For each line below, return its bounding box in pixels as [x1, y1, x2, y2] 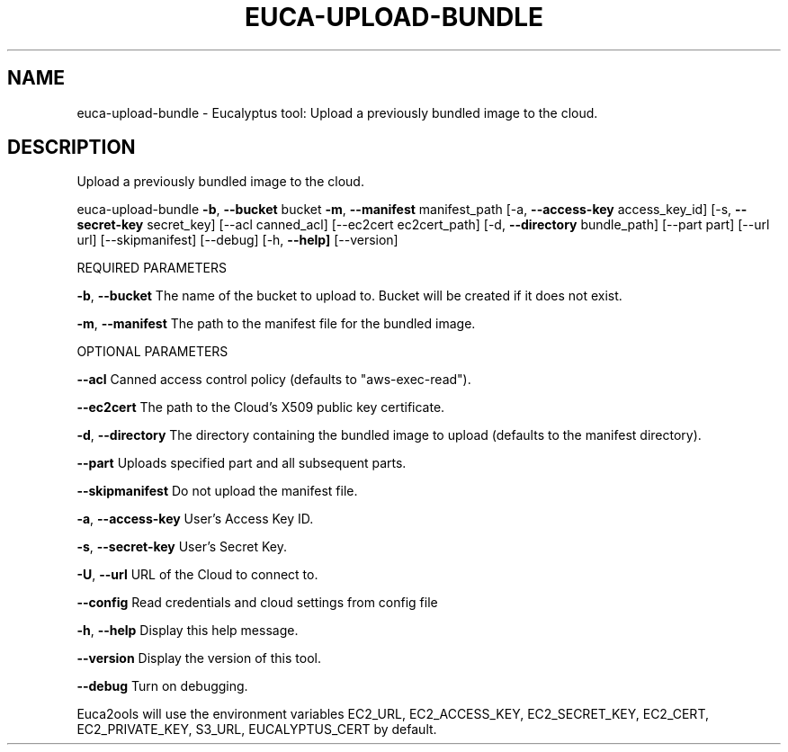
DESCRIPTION [7, 136, 136, 159]
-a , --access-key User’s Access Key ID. [76, 511, 314, 527]
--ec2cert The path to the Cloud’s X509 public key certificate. [76, 399, 445, 416]
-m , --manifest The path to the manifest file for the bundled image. [76, 316, 476, 332]
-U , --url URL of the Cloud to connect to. [76, 567, 318, 583]
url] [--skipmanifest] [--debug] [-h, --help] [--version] [76, 232, 398, 248]
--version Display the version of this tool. [76, 650, 321, 667]
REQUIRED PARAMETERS [76, 260, 227, 276]
